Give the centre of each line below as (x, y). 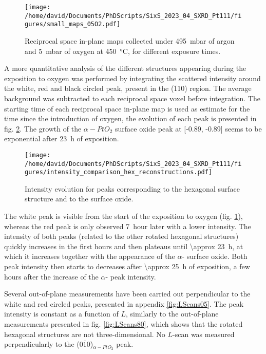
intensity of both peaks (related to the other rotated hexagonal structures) (121, 236)
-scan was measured (204, 334)
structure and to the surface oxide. (79, 199)
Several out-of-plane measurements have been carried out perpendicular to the (127, 294)
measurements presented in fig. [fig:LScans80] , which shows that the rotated (123, 324)
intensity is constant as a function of (61, 314)
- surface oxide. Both (215, 256)
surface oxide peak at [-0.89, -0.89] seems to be (188, 128)
